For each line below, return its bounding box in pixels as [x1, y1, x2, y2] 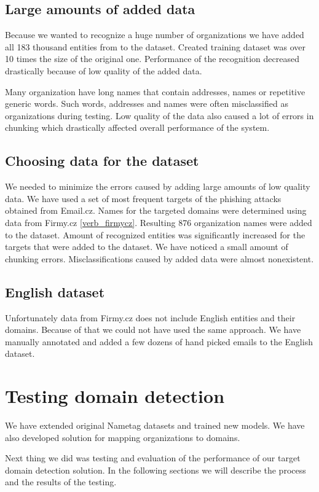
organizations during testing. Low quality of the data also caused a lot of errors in [5, 109, 314, 122]
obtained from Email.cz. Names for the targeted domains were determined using [5, 204, 307, 217]
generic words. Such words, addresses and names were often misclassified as [5, 97, 288, 110]
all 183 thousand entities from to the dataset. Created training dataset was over [5, 40, 305, 53]
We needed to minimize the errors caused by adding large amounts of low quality [5, 180, 310, 193]
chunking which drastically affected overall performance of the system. [5, 121, 270, 134]
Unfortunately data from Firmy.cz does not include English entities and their [5, 311, 296, 324]
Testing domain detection [5, 383, 225, 408]
